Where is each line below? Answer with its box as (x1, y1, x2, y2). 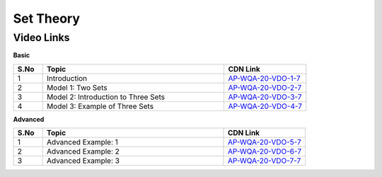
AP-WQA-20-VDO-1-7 (228, 73, 301, 83)
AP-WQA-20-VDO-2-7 (228, 82, 302, 92)
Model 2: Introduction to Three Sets (46, 92, 166, 102)
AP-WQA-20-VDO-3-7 (228, 92, 302, 102)
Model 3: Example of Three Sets (46, 101, 154, 111)
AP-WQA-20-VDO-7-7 (227, 156, 301, 166)
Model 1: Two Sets (46, 82, 108, 92)
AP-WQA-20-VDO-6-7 (227, 147, 302, 156)
